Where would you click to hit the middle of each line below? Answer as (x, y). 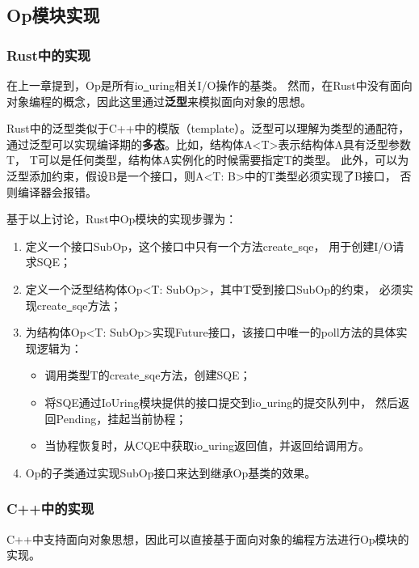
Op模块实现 (53, 15)
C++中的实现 (50, 509)
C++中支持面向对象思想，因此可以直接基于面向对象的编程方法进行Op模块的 (208, 538)
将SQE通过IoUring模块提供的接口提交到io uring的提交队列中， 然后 (222, 402)
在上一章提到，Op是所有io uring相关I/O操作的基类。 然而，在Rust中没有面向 (209, 85)
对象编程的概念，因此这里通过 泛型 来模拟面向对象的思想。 (159, 101)
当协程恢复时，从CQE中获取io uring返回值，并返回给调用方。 (207, 445)
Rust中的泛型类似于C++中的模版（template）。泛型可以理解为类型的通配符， (208, 128)
